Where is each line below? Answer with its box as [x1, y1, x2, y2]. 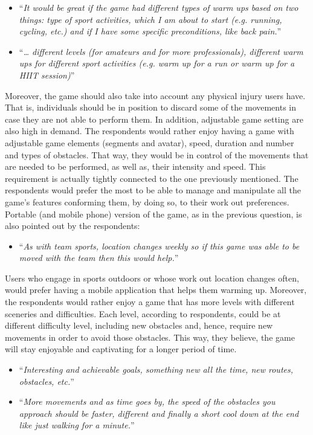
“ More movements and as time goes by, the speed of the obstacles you [19, 395, 276, 408]
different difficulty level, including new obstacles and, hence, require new [5, 319, 273, 332]
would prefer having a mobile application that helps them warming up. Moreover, [5, 283, 307, 296]
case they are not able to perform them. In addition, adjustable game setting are [5, 112, 303, 125]
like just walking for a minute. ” [19, 419, 135, 431]
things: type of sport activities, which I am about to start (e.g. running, [19, 13, 282, 25]
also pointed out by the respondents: [5, 219, 140, 232]
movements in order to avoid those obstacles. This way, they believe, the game [5, 330, 295, 343]
